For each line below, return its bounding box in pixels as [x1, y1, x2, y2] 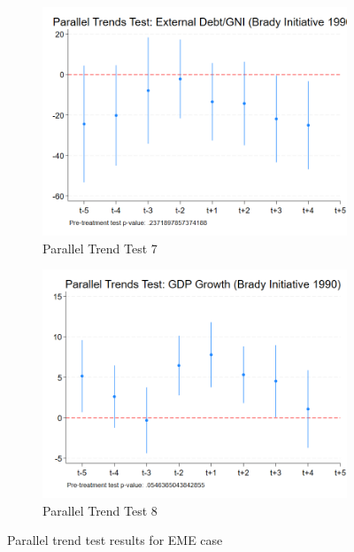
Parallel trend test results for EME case [7, 531, 223, 549]
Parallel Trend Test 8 [42, 501, 158, 519]
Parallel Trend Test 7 [42, 238, 158, 257]
